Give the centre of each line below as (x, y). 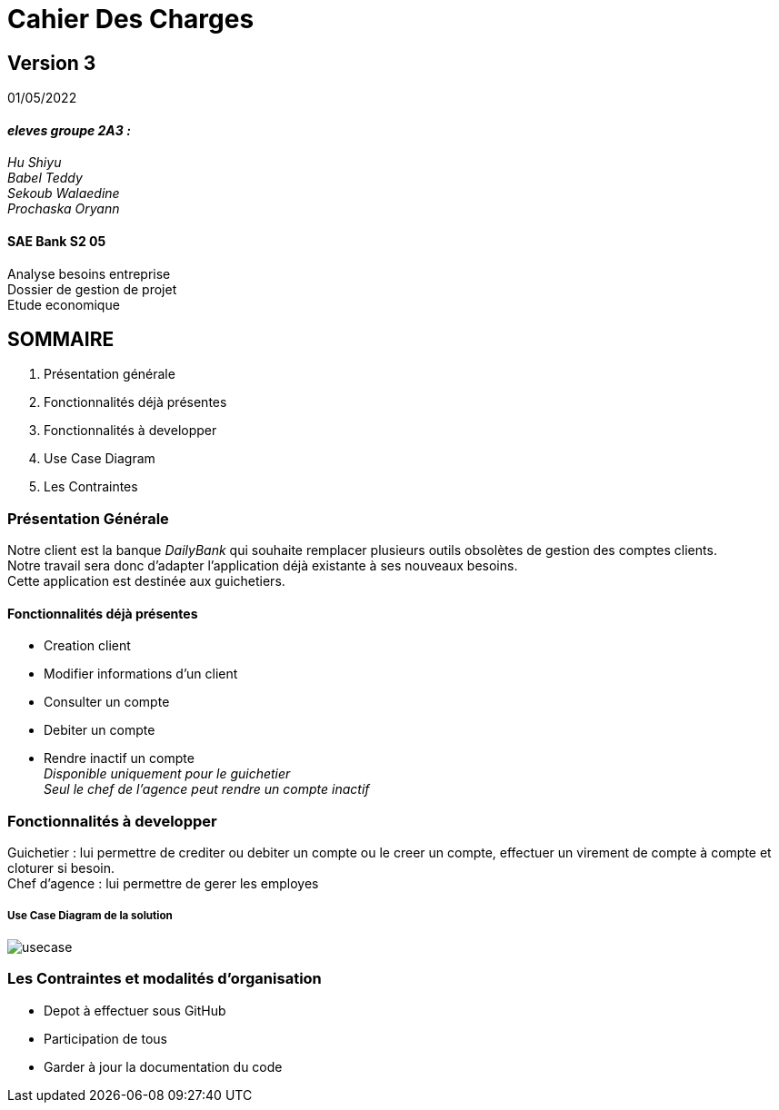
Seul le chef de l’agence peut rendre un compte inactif (207, 789)
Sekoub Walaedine (64, 193)
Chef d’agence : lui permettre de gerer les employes (163, 884)
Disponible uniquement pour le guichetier (167, 774)
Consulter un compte (107, 702)
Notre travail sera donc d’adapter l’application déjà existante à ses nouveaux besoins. (263, 566)
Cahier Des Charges (131, 19)
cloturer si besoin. (61, 868)
